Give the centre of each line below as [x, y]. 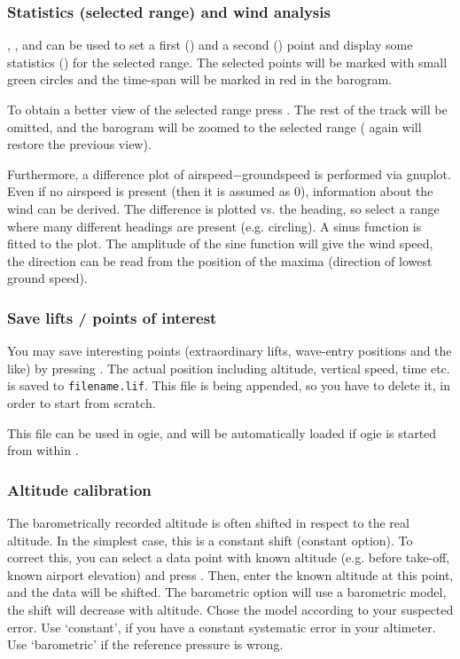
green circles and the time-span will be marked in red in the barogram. [199, 79]
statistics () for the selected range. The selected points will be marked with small [227, 62]
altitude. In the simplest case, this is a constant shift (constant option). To [210, 540]
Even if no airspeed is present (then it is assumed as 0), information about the [220, 191]
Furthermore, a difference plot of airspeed [120, 173]
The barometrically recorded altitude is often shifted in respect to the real [208, 522]
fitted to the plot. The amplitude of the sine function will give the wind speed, [220, 243]
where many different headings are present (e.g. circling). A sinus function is [214, 226]
